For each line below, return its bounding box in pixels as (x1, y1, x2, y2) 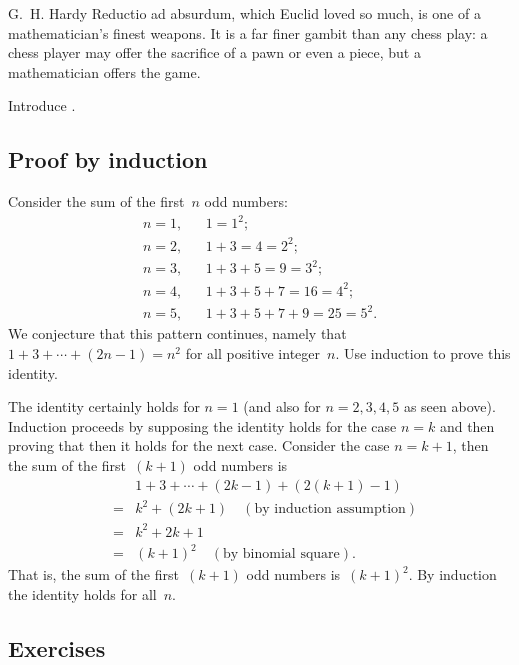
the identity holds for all (8, 583, 157, 604)
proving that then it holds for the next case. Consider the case (8, 435, 390, 456)
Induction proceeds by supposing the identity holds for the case (8, 415, 397, 436)
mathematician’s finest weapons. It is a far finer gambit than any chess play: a (8, 22, 488, 43)
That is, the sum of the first (8, 564, 179, 585)
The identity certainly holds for (8, 396, 200, 417)
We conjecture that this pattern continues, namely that (8, 323, 347, 344)
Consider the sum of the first (8, 191, 185, 212)
